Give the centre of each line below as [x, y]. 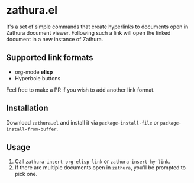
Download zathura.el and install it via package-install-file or [83, 122]
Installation [27, 108]
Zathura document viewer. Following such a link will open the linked [88, 32]
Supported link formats [50, 58]
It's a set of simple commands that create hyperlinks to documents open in [97, 27]
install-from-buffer [32, 129]
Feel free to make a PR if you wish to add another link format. [80, 90]
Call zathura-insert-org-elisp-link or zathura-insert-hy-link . [92, 161]
